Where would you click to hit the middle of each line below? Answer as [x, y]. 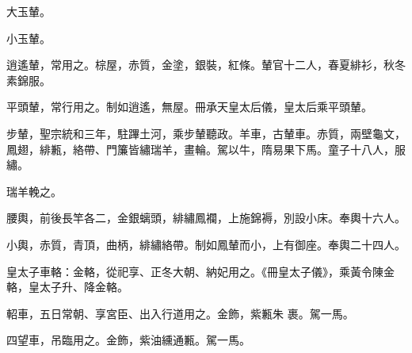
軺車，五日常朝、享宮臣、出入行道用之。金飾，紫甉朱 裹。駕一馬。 [180, 313]
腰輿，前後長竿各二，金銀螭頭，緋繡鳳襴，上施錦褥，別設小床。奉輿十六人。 [206, 218]
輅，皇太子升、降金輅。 [67, 287]
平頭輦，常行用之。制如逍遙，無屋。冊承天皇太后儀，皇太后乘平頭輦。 [189, 107]
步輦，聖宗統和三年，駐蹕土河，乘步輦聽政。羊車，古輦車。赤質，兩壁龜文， [206, 133]
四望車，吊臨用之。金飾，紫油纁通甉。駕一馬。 [128, 340]
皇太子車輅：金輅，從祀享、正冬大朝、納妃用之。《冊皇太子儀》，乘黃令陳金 [200, 271]
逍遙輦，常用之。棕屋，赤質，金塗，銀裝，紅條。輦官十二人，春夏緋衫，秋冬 [206, 65]
